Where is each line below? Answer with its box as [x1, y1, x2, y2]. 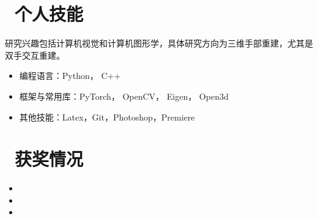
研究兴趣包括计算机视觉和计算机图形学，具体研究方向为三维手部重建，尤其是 [5, 37, 313, 50]
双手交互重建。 [5, 48, 65, 61]
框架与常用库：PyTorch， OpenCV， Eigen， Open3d [19, 89, 229, 102]
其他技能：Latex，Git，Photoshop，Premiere [19, 110, 195, 123]
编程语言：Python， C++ [19, 69, 121, 82]
